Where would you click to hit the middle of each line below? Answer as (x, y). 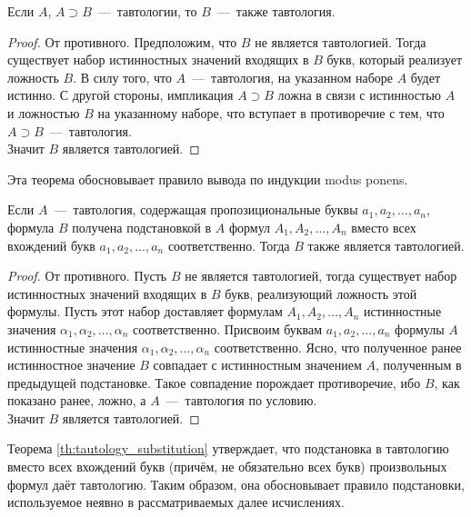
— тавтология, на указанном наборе (293, 77)
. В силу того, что (122, 77)
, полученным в (418, 365)
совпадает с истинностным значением (257, 365)
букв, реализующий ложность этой (321, 293)
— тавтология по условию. (241, 400)
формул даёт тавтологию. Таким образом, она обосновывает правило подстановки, (236, 484)
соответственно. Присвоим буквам (228, 328)
